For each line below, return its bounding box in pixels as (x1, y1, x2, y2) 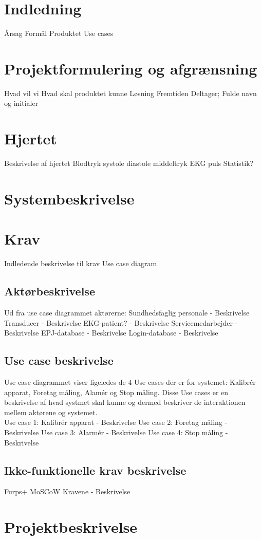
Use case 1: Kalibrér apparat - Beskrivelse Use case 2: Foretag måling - (4, 417, 228, 427)
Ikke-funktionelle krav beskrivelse (4, 462, 187, 478)
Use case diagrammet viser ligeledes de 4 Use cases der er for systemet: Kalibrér (4, 377, 256, 387)
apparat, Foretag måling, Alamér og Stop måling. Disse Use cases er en (4, 386, 229, 397)
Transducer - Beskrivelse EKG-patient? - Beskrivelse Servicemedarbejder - (4, 317, 238, 328)
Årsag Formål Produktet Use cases (4, 28, 114, 39)
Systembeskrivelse (4, 188, 135, 209)
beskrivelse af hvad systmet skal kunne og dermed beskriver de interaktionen (4, 397, 246, 407)
